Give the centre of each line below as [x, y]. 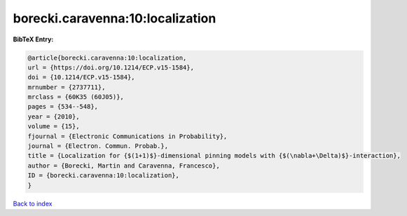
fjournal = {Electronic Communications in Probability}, [127, 136]
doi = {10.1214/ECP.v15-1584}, [82, 77]
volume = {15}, [54, 127]
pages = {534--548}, [63, 107]
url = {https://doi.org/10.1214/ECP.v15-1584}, [111, 67]
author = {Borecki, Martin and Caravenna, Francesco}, [124, 166]
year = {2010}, [54, 116]
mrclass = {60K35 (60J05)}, [76, 97]
